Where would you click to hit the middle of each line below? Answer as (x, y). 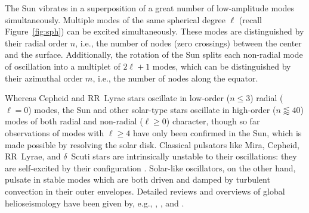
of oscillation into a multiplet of (63, 66)
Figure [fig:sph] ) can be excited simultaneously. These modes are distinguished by (154, 31)
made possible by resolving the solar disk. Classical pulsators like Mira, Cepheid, (152, 144)
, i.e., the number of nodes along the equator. (175, 78)
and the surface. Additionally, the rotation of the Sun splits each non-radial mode (154, 54)
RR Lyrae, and (33, 156)
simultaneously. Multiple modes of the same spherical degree (115, 19)
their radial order (36, 43)
